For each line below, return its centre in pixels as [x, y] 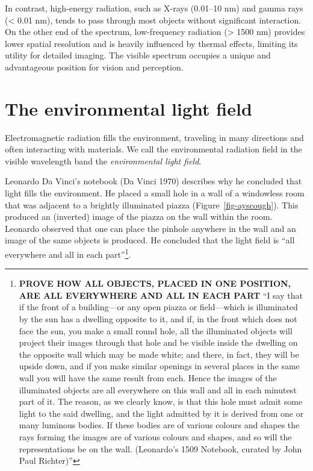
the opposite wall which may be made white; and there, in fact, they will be [159, 354]
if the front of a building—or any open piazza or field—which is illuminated [158, 307]
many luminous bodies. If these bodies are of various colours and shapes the [159, 425]
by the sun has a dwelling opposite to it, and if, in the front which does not [158, 319]
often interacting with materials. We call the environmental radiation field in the [153, 149]
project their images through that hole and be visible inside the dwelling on [158, 342]
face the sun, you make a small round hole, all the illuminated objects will [156, 330]
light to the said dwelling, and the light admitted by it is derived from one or [161, 413]
